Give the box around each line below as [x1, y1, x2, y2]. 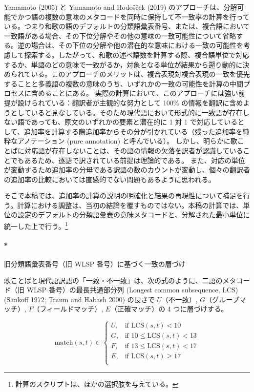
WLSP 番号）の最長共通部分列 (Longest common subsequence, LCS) [26, 285, 238, 295]
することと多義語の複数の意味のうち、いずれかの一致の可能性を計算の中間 [4, 78, 243, 88]
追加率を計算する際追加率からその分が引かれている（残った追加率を [23, 126, 243, 136]
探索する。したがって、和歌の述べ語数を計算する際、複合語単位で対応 [24, 49, 250, 60]
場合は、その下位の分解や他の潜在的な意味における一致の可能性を [31, 40, 243, 50]
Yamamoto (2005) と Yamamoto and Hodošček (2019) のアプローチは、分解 [4, 2, 237, 12]
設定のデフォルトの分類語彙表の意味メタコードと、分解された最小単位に [17, 209, 250, 220]
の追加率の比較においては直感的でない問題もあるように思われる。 [4, 174, 215, 184]
